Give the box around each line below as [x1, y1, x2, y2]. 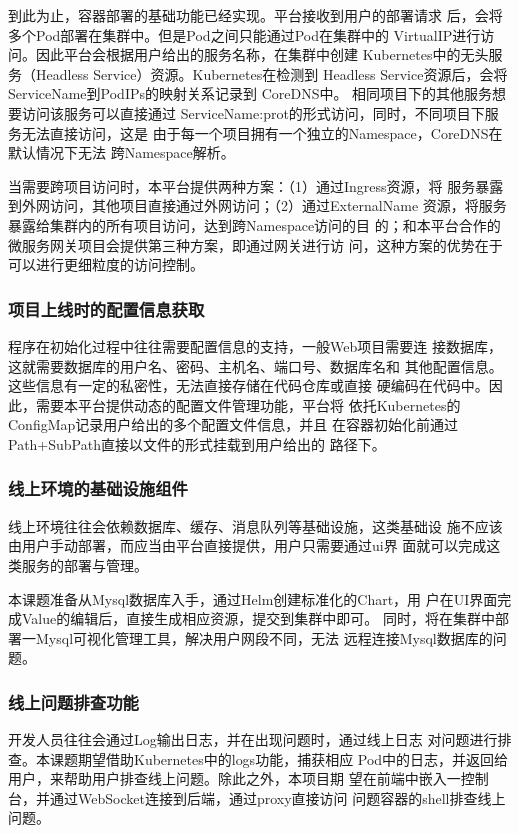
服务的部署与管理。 [21, 554, 148, 575]
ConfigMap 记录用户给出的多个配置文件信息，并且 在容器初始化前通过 [8, 414, 458, 435]
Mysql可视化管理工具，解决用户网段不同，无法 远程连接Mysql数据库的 [35, 627, 493, 648]
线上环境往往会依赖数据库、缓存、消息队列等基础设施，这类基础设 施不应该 [8, 515, 503, 536]
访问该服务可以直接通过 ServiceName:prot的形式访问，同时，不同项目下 [21, 102, 485, 123]
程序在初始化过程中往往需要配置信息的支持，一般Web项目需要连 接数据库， [8, 335, 502, 356]
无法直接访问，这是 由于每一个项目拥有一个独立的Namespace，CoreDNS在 [21, 122, 503, 143]
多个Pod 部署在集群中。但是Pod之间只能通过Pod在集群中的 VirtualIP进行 [8, 24, 481, 45]
